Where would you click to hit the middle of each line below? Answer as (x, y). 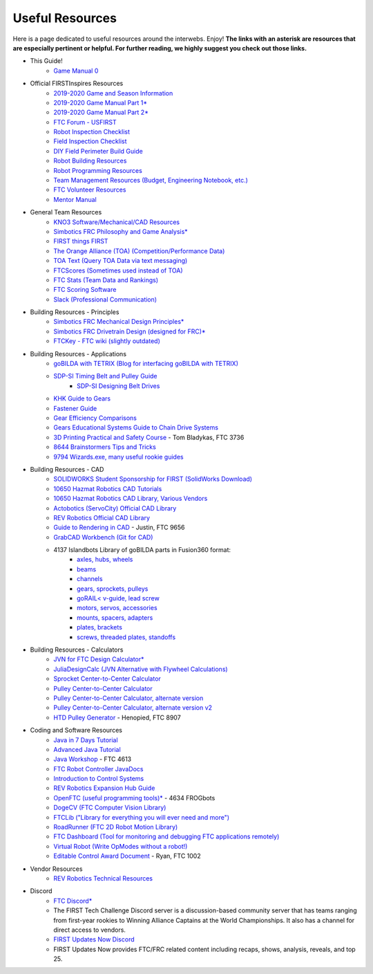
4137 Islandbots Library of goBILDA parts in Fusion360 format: (142, 550)
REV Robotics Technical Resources (103, 878)
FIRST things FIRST (81, 241)
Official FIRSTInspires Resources (77, 84)
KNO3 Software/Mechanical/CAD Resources (116, 222)
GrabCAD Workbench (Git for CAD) (103, 537)
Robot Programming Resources (98, 170)
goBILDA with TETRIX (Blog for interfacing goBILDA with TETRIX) (146, 364)
